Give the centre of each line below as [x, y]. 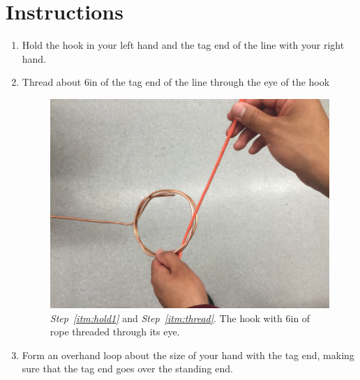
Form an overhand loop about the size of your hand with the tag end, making [188, 355]
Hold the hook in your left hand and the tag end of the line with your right [183, 45]
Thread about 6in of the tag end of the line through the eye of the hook [176, 82]
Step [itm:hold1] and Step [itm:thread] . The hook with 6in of [180, 318]
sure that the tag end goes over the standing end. [127, 368]
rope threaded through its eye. [115, 332]
